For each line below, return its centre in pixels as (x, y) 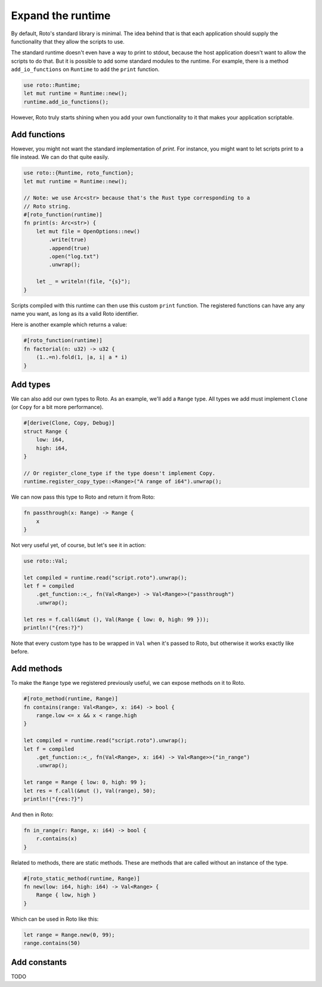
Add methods (37, 669)
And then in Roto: (32, 814)
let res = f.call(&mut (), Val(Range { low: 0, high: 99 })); (116, 619)
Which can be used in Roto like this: (55, 919)
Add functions (38, 134)
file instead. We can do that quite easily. (60, 157)
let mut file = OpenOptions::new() (88, 231)
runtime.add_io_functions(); (66, 102)
